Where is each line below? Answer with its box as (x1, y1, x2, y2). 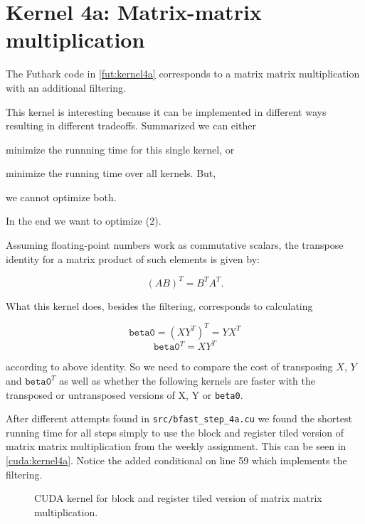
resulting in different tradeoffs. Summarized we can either (6, 118, 256, 133)
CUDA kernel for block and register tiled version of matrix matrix (34, 491, 322, 506)
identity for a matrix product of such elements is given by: (6, 251, 260, 266)
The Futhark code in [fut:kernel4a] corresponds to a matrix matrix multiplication (6, 66, 360, 81)
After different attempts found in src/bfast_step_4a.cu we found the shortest (6, 411, 352, 426)
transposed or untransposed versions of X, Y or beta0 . (6, 387, 243, 402)
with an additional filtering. (6, 80, 126, 95)
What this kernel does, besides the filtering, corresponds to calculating (6, 298, 313, 313)
